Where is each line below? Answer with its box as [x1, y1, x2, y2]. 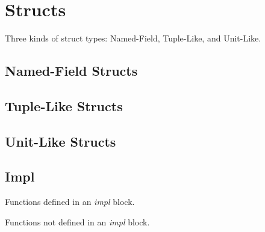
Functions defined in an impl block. [5, 195, 135, 208]
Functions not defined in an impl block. [5, 215, 150, 228]
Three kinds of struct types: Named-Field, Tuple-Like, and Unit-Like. [5, 32, 261, 44]
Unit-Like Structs [5, 132, 116, 150]
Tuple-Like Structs [5, 96, 123, 115]
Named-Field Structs [5, 61, 138, 80]
